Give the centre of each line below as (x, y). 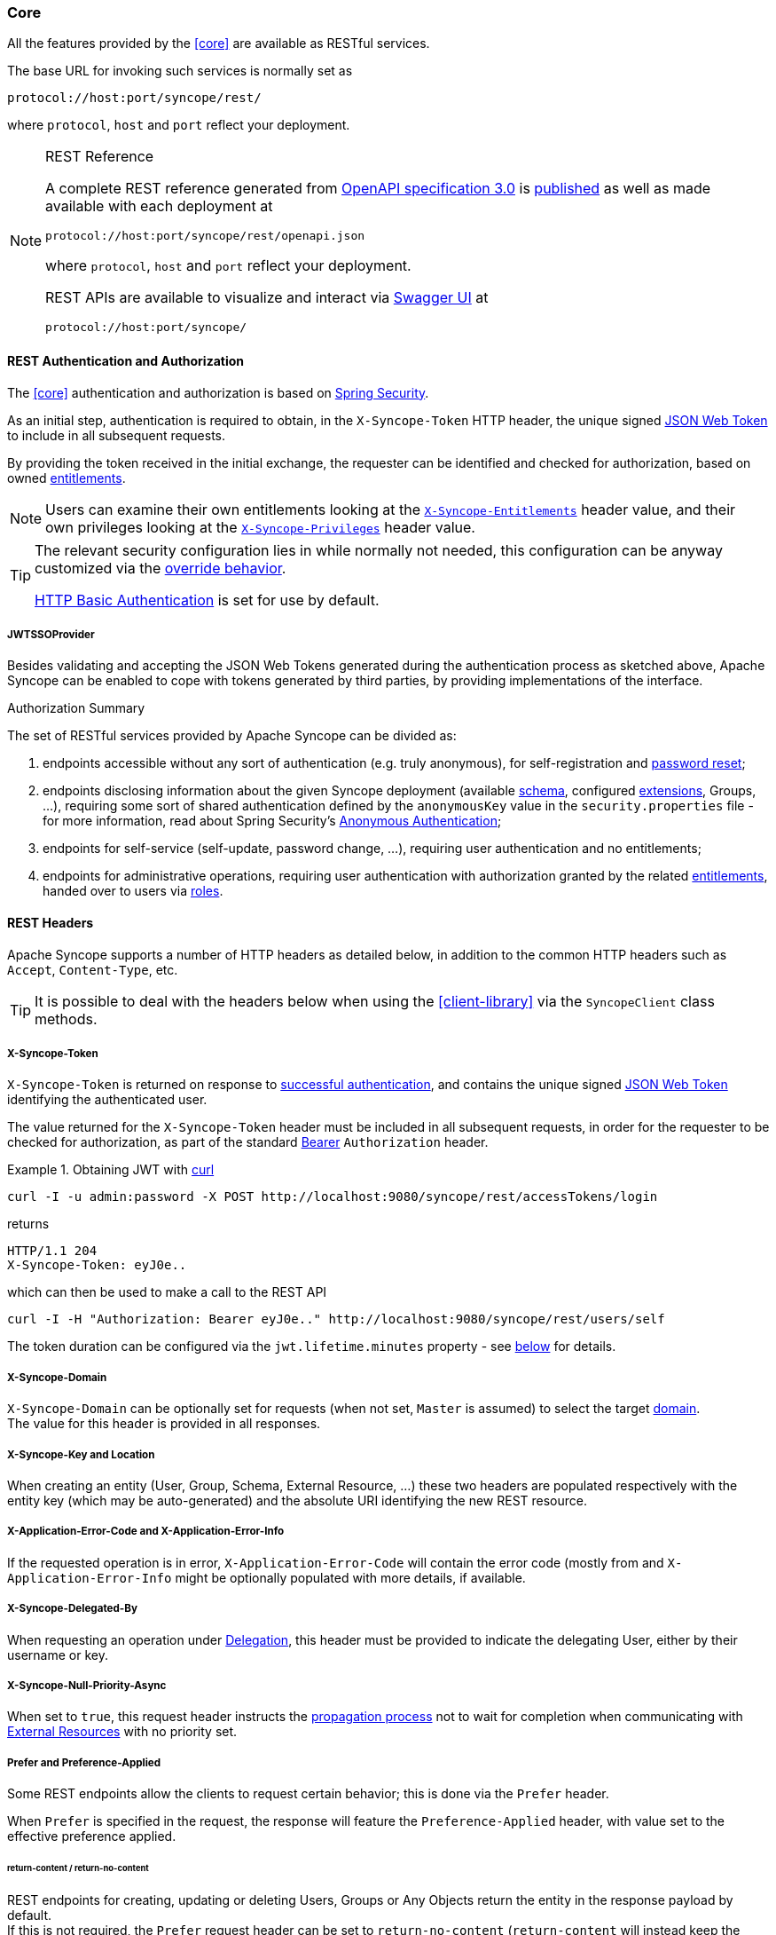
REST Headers (51, 922)
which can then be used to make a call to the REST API (167, 1292)
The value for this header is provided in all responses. (164, 1424)
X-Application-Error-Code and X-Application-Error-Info (146, 1532)
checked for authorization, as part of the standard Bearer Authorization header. (248, 1142)
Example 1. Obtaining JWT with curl (111, 1170)
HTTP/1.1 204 (52, 1251)
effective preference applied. (92, 1836)
